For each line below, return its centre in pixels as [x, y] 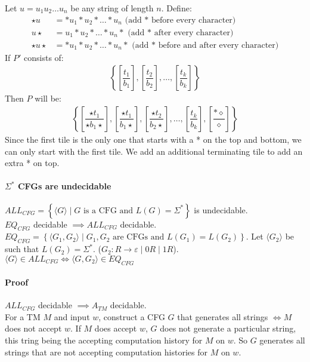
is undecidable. [221, 209]
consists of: [44, 57]
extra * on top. [32, 163]
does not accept [33, 328]
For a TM [23, 316]
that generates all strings [223, 316]
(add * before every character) [180, 20]
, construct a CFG [132, 316]
